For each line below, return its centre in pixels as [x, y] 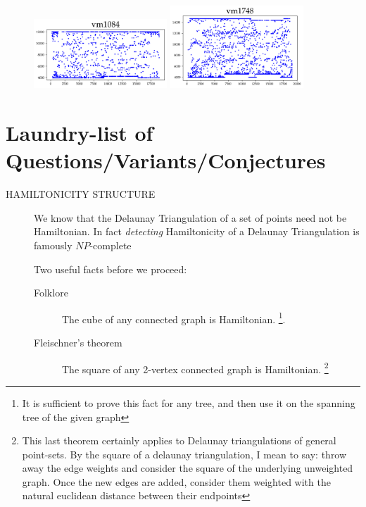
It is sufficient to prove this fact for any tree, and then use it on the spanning [189, 402]
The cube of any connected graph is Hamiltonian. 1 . [174, 318]
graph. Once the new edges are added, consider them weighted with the [176, 481]
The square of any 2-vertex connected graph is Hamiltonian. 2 [195, 368]
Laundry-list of [80, 133]
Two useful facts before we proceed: [111, 269]
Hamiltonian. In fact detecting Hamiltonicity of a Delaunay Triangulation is [197, 231]
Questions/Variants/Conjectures [166, 160]
